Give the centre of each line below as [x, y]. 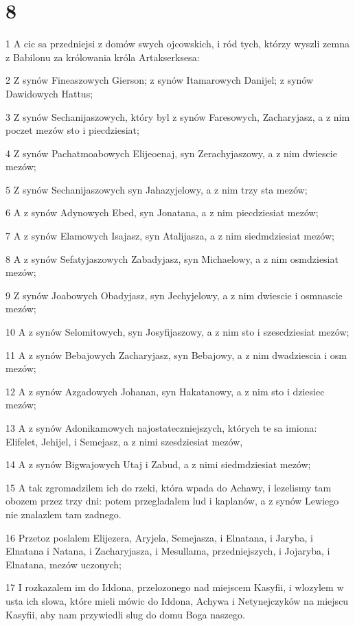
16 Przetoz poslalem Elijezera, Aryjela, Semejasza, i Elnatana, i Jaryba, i [159, 537]
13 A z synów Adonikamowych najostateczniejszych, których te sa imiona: [161, 428]
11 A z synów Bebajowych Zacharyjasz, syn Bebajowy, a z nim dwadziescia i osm [176, 355]
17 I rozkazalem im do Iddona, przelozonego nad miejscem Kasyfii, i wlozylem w [175, 587]
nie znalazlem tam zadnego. [64, 514]
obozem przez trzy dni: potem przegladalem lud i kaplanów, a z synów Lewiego [172, 501]
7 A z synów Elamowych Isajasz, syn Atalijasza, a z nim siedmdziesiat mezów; [170, 236]
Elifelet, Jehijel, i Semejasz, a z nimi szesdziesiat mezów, [124, 441]
